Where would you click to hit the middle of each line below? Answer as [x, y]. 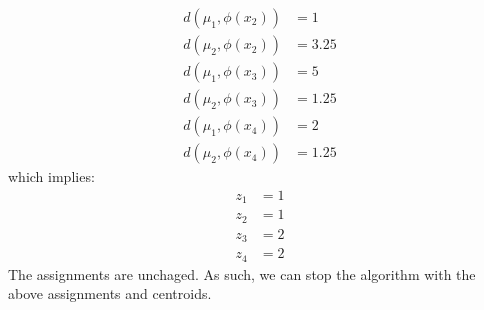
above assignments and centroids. [110, 293]
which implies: [51, 176]
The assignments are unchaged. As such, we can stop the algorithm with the [242, 273]
